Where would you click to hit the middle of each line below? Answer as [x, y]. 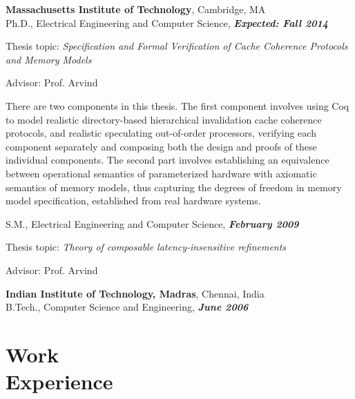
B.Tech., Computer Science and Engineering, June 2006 [127, 307]
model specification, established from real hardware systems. [133, 201]
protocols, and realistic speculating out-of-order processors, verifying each [161, 133]
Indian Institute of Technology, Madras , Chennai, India [135, 293]
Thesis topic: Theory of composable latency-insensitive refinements [146, 247]
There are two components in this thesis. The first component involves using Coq [177, 105]
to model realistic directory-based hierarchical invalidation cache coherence [164, 119]
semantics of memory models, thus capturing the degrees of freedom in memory [174, 187]
